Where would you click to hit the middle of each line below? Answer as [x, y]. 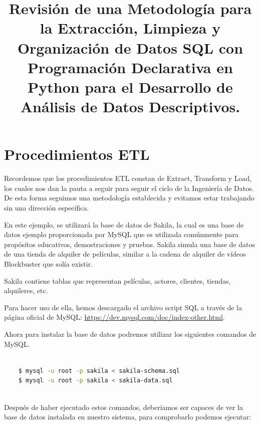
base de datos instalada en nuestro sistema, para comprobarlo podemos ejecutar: [128, 417]
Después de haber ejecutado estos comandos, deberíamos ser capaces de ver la [123, 407]
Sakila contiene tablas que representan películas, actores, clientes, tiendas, [117, 280]
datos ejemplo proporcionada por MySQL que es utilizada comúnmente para [121, 234]
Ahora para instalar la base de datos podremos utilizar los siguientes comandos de [130, 334]
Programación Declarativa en [130, 67]
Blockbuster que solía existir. [49, 264]
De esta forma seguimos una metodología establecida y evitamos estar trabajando [129, 198]
